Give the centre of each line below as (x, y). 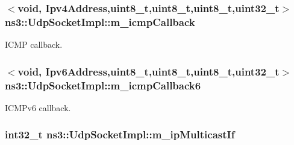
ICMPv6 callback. (38, 107)
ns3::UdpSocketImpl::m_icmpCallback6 (103, 85)
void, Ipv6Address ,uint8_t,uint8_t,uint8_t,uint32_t (149, 71)
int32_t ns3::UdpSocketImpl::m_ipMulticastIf (120, 134)
